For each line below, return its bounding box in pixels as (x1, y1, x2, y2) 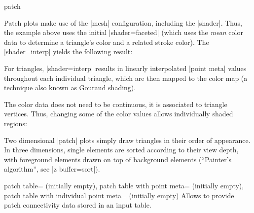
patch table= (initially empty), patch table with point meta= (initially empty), (4, 180, 244, 190)
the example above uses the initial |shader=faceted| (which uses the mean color (4, 27, 243, 37)
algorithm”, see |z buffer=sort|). (4, 164, 100, 174)
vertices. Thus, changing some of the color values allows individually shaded (4, 108, 233, 119)
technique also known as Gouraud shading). (4, 82, 136, 93)
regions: (4, 118, 27, 128)
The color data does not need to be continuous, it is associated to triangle (4, 99, 227, 109)
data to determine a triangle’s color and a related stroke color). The (4, 36, 209, 47)
